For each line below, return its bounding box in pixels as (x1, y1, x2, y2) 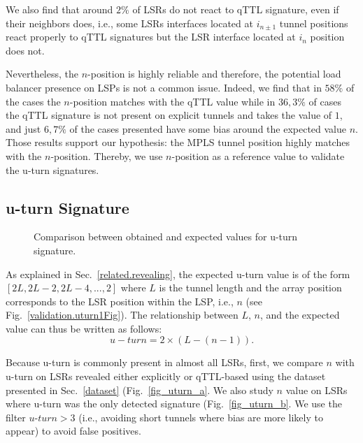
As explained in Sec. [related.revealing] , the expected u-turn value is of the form (6, 266, 350, 281)
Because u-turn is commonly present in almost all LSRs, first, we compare (6, 355, 323, 370)
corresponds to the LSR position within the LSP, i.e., (6, 293, 234, 308)
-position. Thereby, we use (50, 148, 163, 163)
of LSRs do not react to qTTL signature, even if (132, 2, 339, 16)
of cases (308, 94, 341, 108)
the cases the (6, 94, 61, 108)
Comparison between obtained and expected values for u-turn (34, 229, 298, 244)
